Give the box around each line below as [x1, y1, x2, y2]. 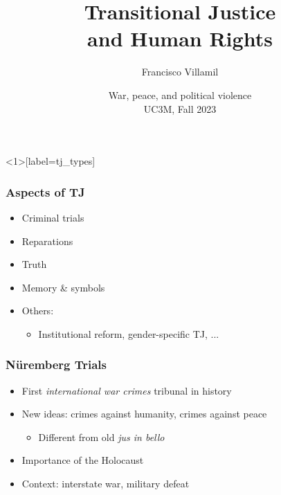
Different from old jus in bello [38, 429, 165, 444]
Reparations [21, 233, 73, 248]
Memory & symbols [21, 280, 105, 294]
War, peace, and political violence [108, 87, 252, 102]
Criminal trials [21, 210, 84, 224]
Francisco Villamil [141, 64, 219, 79]
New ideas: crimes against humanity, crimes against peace [21, 406, 267, 421]
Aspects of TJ [6, 183, 85, 200]
